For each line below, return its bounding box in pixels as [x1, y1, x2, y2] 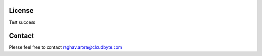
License [9, 6, 33, 14]
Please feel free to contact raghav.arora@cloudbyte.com [9, 44, 122, 50]
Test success [9, 19, 36, 25]
